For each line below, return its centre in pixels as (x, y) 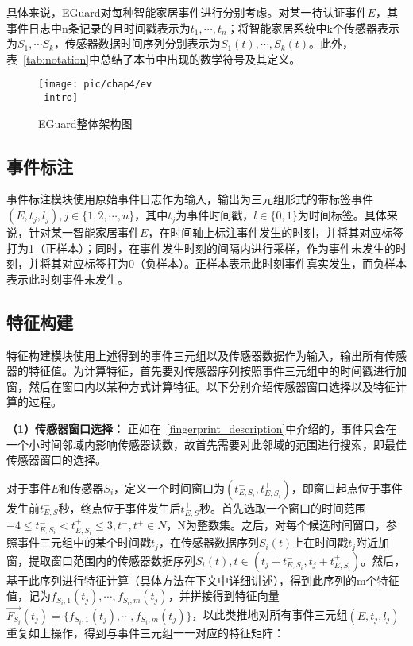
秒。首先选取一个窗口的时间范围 (282, 507)
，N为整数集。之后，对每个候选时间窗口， (276, 525)
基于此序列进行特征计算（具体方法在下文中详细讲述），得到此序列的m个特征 (203, 580)
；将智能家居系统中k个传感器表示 (313, 27)
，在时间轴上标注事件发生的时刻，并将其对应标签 (276, 232)
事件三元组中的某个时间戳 (84, 542)
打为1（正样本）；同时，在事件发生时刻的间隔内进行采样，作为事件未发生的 (201, 248)
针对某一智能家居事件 (84, 232)
